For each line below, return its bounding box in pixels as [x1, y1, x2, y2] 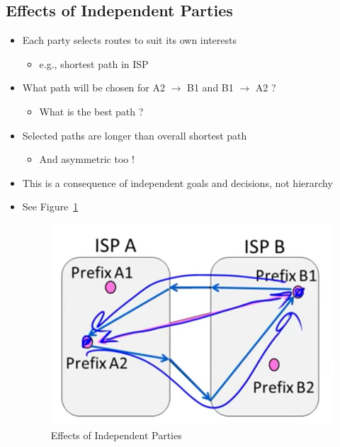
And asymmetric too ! [39, 152, 135, 166]
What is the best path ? [39, 103, 144, 118]
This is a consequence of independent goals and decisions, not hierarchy [22, 175, 333, 190]
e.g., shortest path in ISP [39, 56, 149, 71]
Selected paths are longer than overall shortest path [22, 128, 247, 142]
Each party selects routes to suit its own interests [22, 33, 237, 47]
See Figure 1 [22, 199, 79, 214]
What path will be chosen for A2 [22, 80, 165, 95]
